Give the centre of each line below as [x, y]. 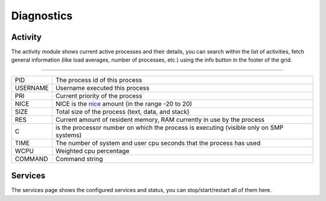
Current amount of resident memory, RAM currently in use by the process [160, 120]
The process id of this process [99, 80]
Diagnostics [42, 16]
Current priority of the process [99, 95]
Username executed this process [102, 88]
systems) [69, 135]
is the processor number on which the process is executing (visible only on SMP [169, 127]
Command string [79, 159]
